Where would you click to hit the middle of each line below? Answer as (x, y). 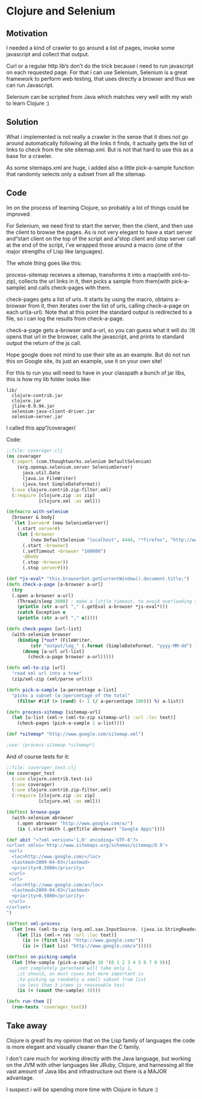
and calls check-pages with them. (69, 287)
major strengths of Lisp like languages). (55, 251)
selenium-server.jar (37, 416)
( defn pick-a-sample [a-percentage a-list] (62, 690)
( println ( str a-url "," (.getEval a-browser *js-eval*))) (93, 607)
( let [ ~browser (36, 534)
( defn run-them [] (29, 1002)
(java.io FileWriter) (49, 478)
